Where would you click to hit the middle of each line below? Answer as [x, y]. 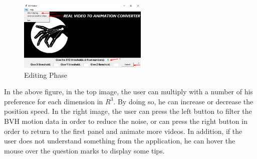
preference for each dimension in [54, 101]
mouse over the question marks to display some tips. [84, 150]
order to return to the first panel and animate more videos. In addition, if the [123, 131]
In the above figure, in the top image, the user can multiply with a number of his [128, 92]
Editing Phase [46, 74]
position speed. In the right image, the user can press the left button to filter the [128, 111]
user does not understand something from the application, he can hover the [120, 141]
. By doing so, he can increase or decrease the [183, 101]
